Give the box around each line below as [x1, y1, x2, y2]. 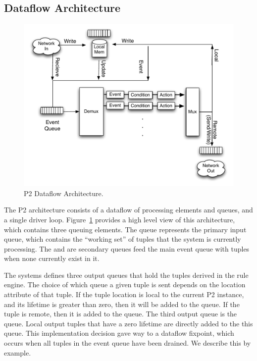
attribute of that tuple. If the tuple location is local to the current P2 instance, [4, 289, 244, 300]
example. [4, 347, 31, 358]
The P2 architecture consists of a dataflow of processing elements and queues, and [4, 205, 253, 215]
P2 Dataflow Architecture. [24, 188, 103, 198]
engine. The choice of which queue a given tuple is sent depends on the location [4, 279, 246, 290]
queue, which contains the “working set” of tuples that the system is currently [4, 234, 241, 244]
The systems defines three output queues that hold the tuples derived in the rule [4, 269, 249, 280]
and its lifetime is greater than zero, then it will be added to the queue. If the [4, 299, 240, 309]
